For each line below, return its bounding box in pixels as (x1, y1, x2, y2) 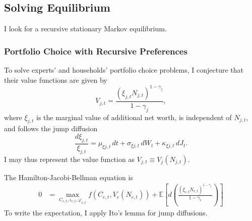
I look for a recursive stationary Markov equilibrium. (4, 23, 167, 34)
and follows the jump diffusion (4, 123, 98, 134)
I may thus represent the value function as (4, 153, 135, 164)
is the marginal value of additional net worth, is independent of (36, 112, 232, 122)
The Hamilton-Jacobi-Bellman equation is (4, 172, 133, 182)
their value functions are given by (4, 74, 107, 85)
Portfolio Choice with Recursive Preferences (4, 44, 187, 57)
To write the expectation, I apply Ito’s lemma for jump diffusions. (4, 207, 208, 217)
